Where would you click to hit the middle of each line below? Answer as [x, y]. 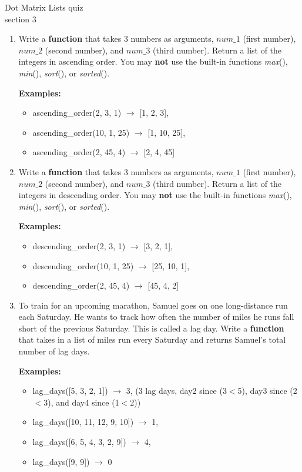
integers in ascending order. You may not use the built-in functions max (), [153, 61]
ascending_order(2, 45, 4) [79, 152]
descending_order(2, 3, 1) [79, 245]
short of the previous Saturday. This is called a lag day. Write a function [151, 328]
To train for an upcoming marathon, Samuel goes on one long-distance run [153, 305]
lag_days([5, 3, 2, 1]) [70, 391]
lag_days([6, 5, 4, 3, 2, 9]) [79, 442]
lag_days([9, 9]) [61, 461]
